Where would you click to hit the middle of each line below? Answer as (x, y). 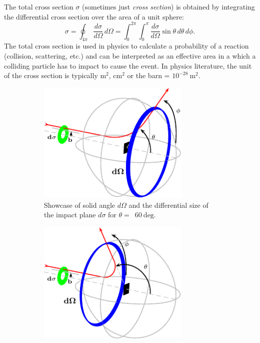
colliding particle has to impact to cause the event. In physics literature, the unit (128, 65)
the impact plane (70, 215)
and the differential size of (168, 205)
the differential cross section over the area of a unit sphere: (94, 16)
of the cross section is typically (51, 75)
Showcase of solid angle (80, 205)
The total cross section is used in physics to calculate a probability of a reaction (126, 46)
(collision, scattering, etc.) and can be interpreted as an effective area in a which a (130, 56)
